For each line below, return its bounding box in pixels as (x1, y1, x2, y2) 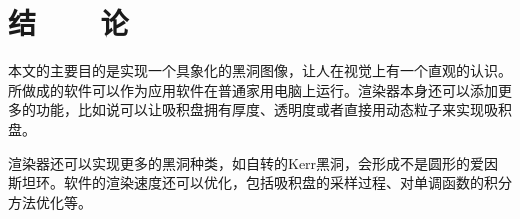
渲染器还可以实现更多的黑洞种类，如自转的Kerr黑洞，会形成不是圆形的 (8, 152, 471, 173)
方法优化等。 (8, 191, 92, 212)
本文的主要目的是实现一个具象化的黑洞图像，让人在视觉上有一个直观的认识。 (8, 60, 512, 81)
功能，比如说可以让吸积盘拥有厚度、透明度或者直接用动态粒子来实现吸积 (35, 99, 512, 120)
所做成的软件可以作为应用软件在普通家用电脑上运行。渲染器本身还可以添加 (8, 79, 498, 100)
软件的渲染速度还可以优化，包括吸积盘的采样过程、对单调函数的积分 (63, 172, 512, 193)
